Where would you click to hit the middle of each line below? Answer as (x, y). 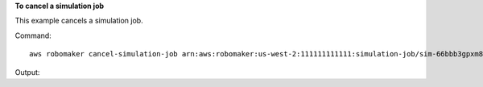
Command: (33, 35)
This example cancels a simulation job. (79, 21)
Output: (27, 72)
